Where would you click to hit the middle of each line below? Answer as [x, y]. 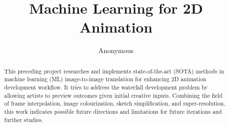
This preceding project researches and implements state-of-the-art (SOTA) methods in [114, 71]
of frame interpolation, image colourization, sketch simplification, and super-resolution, [115, 103]
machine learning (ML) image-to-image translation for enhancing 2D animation [105, 79]
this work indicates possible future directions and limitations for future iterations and [113, 111]
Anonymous [116, 50]
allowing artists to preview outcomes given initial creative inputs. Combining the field [113, 95]
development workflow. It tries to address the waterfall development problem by [106, 87]
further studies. [23, 119]
